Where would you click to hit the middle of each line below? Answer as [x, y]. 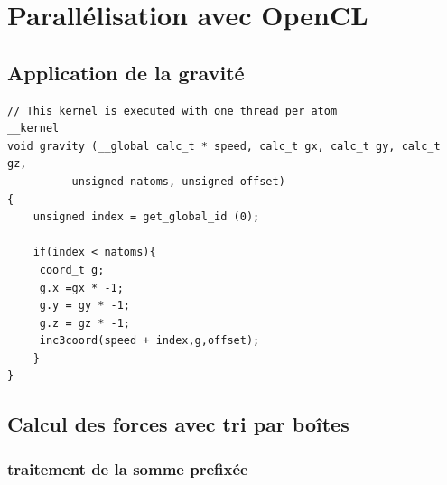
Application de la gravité [126, 72]
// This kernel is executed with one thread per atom [172, 111]
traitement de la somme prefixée [128, 468]
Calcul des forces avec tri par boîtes [178, 424]
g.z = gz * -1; [85, 323]
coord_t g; [72, 270]
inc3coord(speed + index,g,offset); [149, 341]
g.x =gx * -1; [81, 288]
